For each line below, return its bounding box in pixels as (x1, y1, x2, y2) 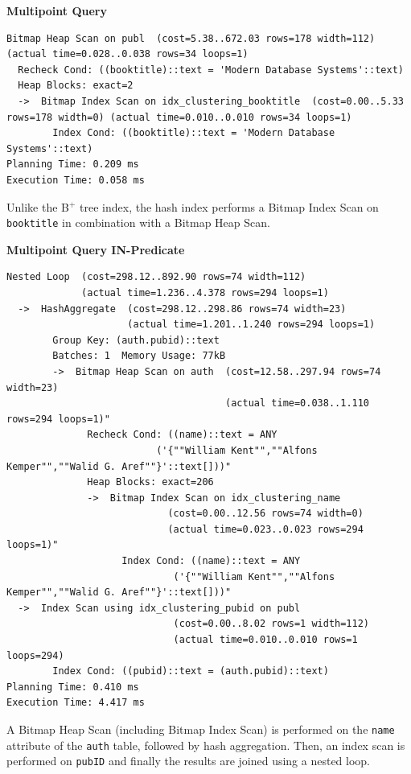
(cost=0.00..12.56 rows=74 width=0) (167, 508, 364, 520)
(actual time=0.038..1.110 (225, 397, 370, 410)
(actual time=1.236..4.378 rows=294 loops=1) (81, 286, 329, 298)
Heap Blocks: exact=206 (87, 476, 214, 488)
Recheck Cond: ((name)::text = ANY (87, 429, 277, 441)
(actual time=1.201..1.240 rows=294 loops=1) (127, 319, 376, 331)
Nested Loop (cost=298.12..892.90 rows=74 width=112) (6, 271, 306, 283)
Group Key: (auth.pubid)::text (52, 334, 220, 346)
